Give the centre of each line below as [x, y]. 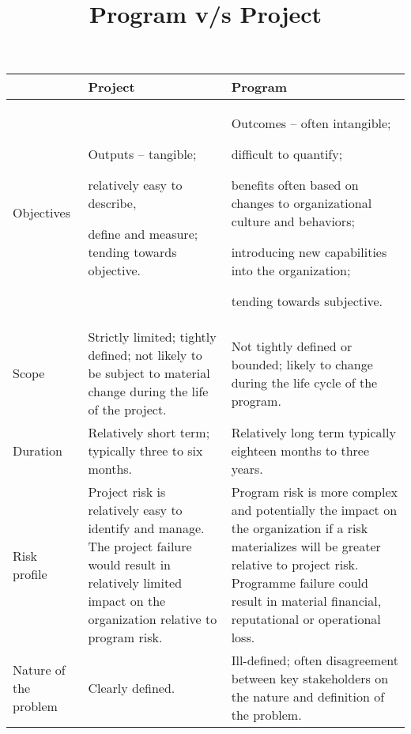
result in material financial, [306, 601]
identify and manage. [146, 528]
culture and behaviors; [293, 221]
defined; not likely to [145, 355]
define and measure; [143, 234]
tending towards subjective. [307, 301]
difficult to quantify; [287, 154]
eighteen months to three [300, 451]
